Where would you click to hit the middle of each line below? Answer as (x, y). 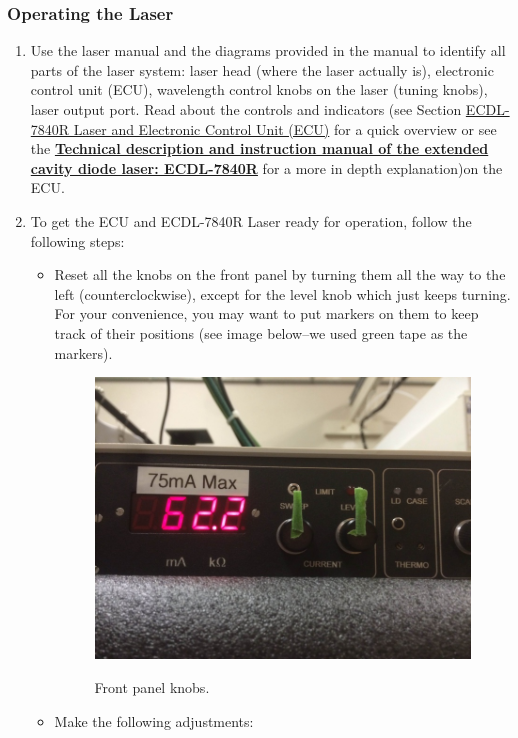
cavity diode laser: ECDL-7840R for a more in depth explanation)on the (266, 167)
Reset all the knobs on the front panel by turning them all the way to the (280, 274)
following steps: (77, 240)
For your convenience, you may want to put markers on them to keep (266, 313)
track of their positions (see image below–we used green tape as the (261, 332)
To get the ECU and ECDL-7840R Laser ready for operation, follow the (251, 220)
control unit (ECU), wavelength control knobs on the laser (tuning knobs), (259, 89)
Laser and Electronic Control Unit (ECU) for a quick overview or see (285, 128)
